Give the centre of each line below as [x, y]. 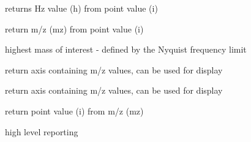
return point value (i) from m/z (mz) [74, 110]
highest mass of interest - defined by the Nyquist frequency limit [126, 49]
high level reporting [42, 131]
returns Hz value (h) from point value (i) [81, 8]
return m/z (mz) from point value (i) [74, 28]
